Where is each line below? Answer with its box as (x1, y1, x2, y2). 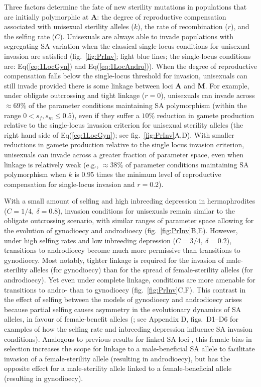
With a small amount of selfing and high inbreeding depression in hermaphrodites (4, 196, 255, 206)
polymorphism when (4, 169, 66, 179)
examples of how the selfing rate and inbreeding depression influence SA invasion (4, 324, 252, 334)
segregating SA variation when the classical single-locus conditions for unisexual (4, 41, 250, 51)
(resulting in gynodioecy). (4, 372, 83, 383)
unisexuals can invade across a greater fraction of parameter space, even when (4, 149, 243, 159)
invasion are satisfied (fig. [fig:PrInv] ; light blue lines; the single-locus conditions (4, 50, 251, 61)
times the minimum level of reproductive (96, 169, 221, 179)
